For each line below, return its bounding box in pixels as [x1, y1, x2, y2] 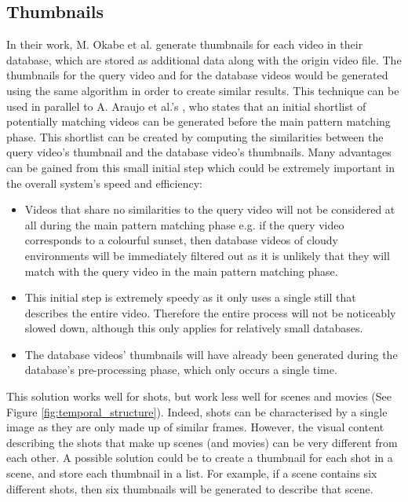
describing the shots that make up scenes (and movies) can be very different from [6, 434, 398, 450]
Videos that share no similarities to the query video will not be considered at [24, 201, 395, 218]
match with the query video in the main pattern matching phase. [24, 262, 338, 279]
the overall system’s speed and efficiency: [6, 174, 202, 191]
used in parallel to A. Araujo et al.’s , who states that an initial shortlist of [6, 97, 366, 114]
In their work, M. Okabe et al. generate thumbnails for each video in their [6, 36, 363, 53]
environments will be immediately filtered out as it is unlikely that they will [24, 247, 390, 263]
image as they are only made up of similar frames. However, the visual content [6, 419, 384, 435]
